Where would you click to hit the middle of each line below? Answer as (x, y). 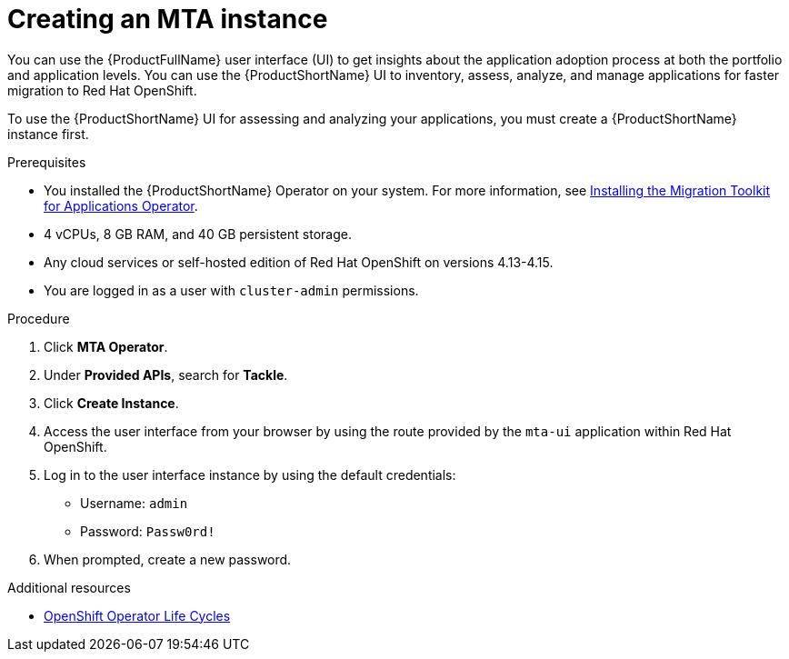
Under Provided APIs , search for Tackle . (166, 374)
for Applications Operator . (121, 205)
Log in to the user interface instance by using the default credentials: (250, 474)
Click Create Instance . (111, 403)
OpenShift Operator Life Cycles (137, 615)
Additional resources (69, 587)
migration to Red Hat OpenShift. (102, 90)
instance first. (48, 134)
